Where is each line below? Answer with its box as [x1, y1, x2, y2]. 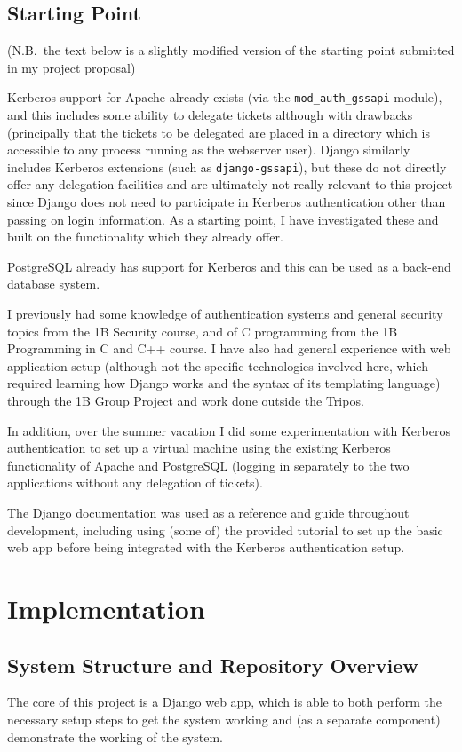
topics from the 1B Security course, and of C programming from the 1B [7, 321, 398, 340]
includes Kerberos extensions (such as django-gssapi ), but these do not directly [7, 157, 447, 176]
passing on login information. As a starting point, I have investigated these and [7, 210, 439, 228]
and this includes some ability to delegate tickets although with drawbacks [7, 106, 413, 124]
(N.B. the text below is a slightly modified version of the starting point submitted [7, 41, 455, 59]
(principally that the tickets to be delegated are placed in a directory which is [7, 123, 430, 141]
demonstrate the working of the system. [7, 727, 223, 746]
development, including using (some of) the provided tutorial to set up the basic [7, 520, 443, 539]
